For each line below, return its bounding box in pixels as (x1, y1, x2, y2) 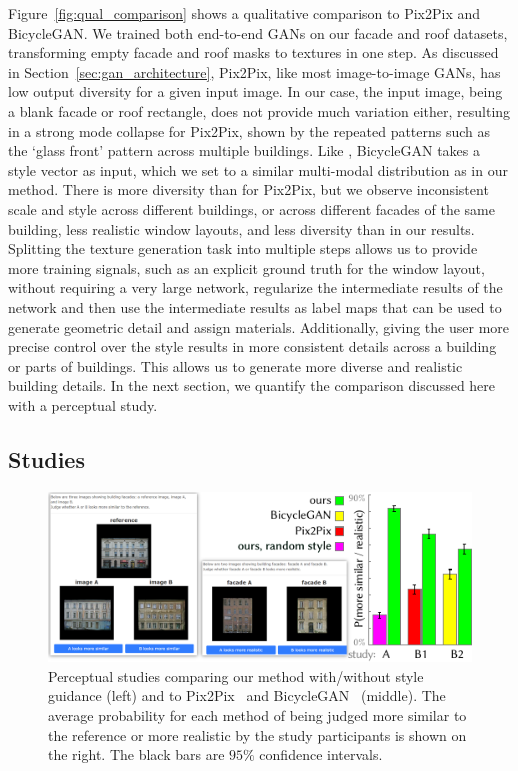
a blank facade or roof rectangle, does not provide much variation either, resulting (8, 100, 511, 121)
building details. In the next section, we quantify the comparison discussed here (8, 375, 496, 396)
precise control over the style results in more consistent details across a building (8, 336, 497, 357)
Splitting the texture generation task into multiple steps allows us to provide (8, 238, 478, 259)
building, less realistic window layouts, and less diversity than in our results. (8, 218, 475, 239)
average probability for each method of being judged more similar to (48, 705, 467, 726)
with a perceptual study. (8, 394, 158, 415)
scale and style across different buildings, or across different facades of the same (8, 198, 495, 219)
